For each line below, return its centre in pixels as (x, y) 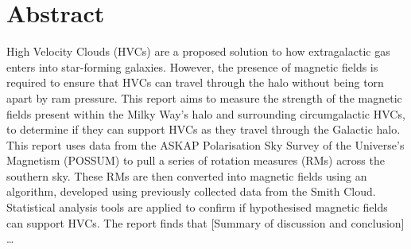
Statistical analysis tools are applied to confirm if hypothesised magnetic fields (197, 207)
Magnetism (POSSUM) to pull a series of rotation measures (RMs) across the (196, 160)
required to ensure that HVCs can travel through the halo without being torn (195, 82)
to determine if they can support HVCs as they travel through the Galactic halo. (204, 129)
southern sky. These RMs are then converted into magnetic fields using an (187, 175)
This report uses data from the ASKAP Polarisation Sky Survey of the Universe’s (205, 144)
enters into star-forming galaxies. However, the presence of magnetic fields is (192, 66)
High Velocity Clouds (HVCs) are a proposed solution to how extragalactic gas (198, 51)
